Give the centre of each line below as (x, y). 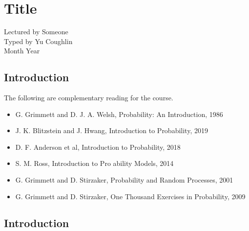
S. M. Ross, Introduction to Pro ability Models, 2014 (94, 163)
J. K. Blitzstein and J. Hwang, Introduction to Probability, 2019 (112, 130)
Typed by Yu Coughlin (38, 41)
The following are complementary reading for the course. (89, 98)
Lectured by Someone (36, 32)
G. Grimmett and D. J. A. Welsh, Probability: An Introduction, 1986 (119, 114)
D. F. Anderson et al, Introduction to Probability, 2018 (98, 147)
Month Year (22, 51)
